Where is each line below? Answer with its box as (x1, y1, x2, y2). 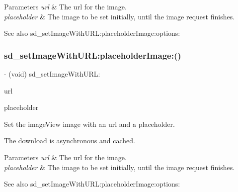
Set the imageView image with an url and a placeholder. (4, 118, 175, 129)
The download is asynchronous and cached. (4, 135, 135, 146)
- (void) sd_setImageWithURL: (4, 69, 100, 79)
